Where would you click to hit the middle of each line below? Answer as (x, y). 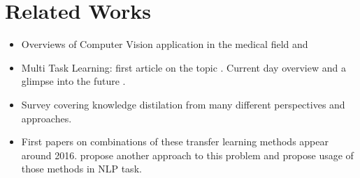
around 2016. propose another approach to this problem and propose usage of (187, 155)
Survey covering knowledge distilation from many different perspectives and (183, 104)
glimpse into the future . (73, 81)
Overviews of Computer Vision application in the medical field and (165, 44)
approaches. (46, 118)
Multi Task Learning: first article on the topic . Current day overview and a (183, 67)
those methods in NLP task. (81, 169)
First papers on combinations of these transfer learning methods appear (175, 141)
